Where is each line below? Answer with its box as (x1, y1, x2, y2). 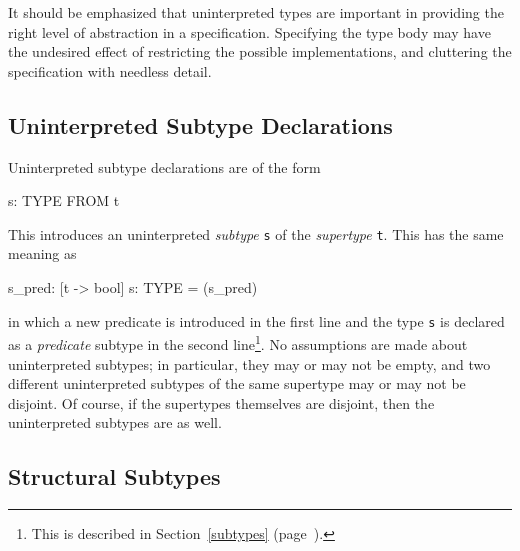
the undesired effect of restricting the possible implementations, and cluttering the (8, 41, 512, 62)
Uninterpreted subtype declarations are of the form (8, 156, 321, 177)
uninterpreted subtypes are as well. (8, 412, 222, 433)
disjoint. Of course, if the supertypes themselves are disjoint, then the (8, 392, 435, 413)
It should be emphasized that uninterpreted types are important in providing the (8, 2, 504, 22)
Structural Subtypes (8, 461, 221, 492)
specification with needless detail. (8, 60, 212, 81)
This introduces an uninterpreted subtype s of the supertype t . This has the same (8, 223, 504, 244)
